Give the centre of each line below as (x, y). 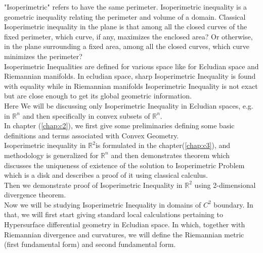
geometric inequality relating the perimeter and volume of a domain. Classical (125, 16)
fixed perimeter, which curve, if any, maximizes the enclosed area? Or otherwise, (128, 36)
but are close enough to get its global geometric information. (98, 96)
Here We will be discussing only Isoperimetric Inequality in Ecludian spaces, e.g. (129, 105)
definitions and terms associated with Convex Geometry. (92, 135)
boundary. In (233, 204)
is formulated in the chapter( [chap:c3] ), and (163, 145)
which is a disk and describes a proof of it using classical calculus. (106, 175)
